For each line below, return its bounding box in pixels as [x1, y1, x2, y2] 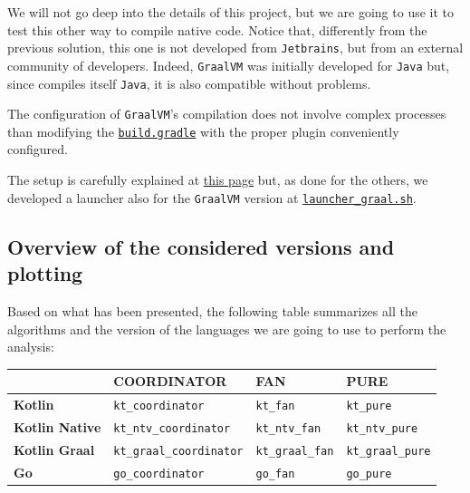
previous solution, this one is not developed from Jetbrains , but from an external [7, 38, 464, 57]
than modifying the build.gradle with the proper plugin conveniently [7, 121, 399, 140]
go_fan [255, 467, 295, 480]
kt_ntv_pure [346, 421, 418, 435]
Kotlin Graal [14, 440, 95, 459]
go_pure [346, 467, 392, 480]
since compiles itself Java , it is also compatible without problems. [7, 73, 371, 92]
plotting [7, 259, 83, 287]
